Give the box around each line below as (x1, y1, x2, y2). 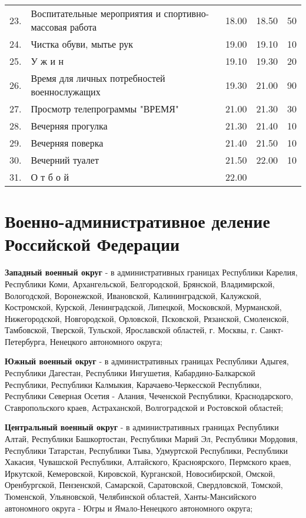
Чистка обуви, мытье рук (31, 37, 134, 51)
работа (69, 20, 97, 34)
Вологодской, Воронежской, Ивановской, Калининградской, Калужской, (5, 289, 261, 301)
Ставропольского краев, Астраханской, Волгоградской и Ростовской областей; (5, 401, 284, 413)
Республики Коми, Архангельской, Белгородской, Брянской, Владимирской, (5, 277, 275, 290)
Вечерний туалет (31, 153, 99, 167)
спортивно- (164, 6, 209, 20)
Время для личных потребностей (31, 71, 165, 85)
